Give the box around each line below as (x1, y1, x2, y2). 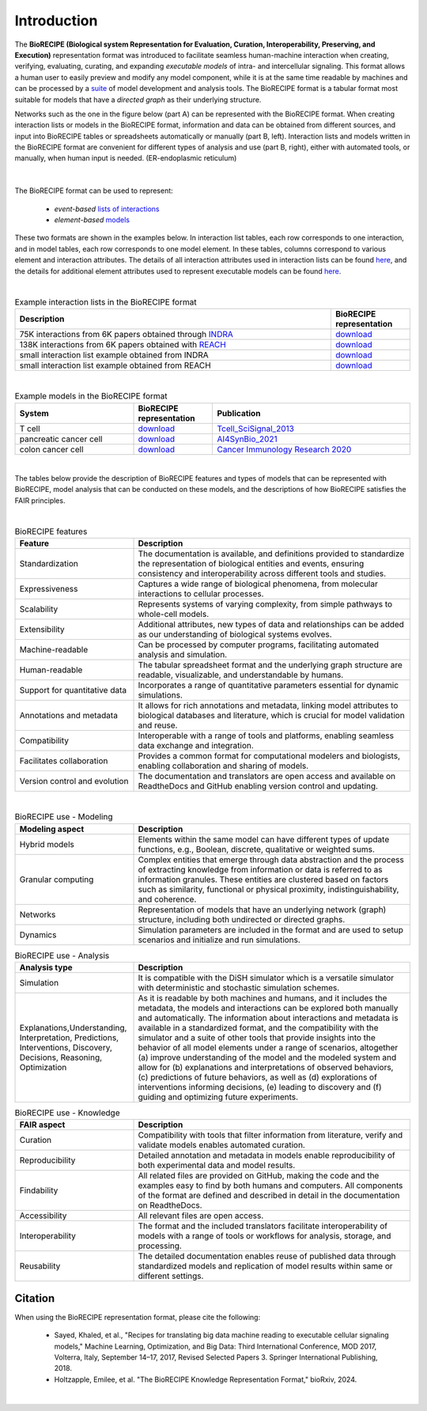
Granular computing (19, 874, 94, 885)
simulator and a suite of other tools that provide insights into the (138, 1032, 376, 1043)
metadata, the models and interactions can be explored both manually (138, 1002, 399, 1013)
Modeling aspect (19, 823, 85, 834)
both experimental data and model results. (138, 1159, 296, 1171)
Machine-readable (19, 644, 89, 655)
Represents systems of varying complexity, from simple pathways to (138, 598, 393, 609)
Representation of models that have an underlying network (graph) (138, 904, 387, 915)
